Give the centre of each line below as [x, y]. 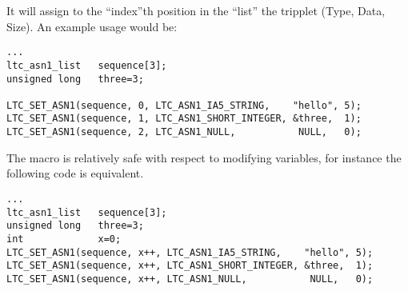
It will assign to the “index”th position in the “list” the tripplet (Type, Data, [196, 10]
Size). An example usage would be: [92, 26]
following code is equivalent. [75, 173]
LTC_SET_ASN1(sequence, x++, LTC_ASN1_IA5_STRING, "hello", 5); [190, 252]
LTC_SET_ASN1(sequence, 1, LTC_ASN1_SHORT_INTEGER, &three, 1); [184, 119]
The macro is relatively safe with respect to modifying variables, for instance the [204, 157]
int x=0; [64, 239]
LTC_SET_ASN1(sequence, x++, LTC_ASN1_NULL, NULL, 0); [190, 279]
